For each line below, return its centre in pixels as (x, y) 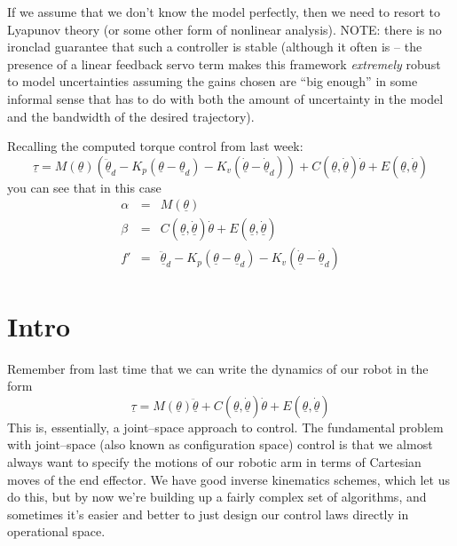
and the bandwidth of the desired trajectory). (131, 116)
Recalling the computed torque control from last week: (155, 146)
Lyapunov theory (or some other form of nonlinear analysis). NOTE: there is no (225, 29)
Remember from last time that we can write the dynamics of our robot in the (218, 368)
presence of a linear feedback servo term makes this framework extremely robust (224, 63)
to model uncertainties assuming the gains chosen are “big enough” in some (213, 81)
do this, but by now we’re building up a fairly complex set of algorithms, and (217, 497)
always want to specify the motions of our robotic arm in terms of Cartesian (214, 461)
